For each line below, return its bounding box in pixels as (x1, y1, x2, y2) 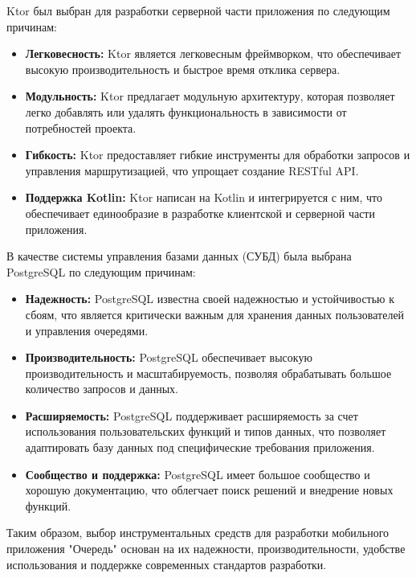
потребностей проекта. (25, 119, 137, 136)
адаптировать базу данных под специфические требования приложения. (25, 439, 375, 456)
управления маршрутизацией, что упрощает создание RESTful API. (25, 162, 359, 178)
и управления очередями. (25, 322, 149, 338)
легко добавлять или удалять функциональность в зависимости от (25, 103, 347, 120)
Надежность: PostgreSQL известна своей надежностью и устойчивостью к (25, 290, 395, 307)
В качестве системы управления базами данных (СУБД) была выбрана (6, 248, 352, 264)
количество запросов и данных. (25, 380, 178, 397)
